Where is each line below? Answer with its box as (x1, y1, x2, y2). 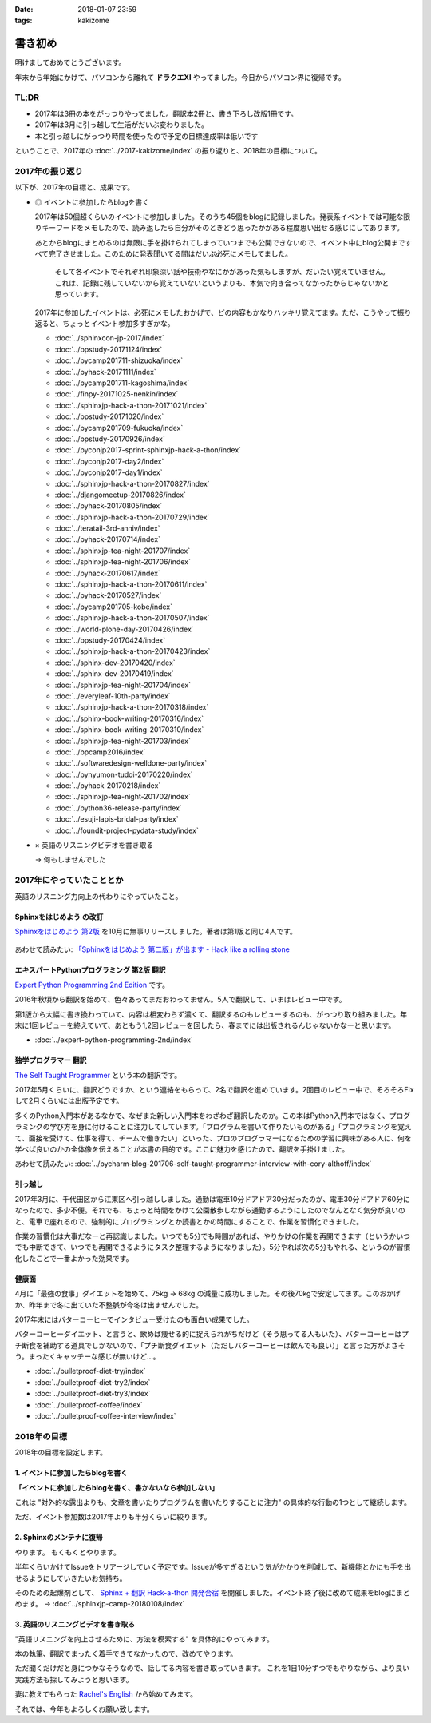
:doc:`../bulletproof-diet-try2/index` (34, 1377, 151, 1387)
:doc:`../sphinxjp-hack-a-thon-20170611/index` (54, 579, 208, 589)
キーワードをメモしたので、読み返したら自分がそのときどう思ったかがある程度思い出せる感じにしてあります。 (41, 223, 405, 233)
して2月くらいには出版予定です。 (14, 1096, 124, 1106)
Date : (14, 5, 34, 14)
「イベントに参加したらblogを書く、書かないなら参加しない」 (14, 1482, 219, 1492)
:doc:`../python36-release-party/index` (54, 803, 183, 813)
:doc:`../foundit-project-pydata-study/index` (54, 826, 199, 835)
